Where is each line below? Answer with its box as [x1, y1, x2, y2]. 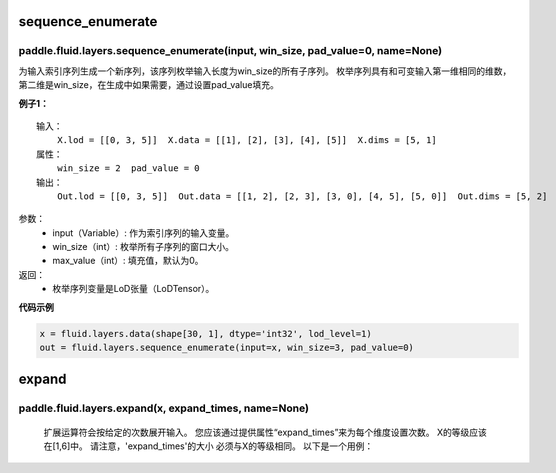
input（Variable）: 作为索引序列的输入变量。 [52, 226, 235, 239]
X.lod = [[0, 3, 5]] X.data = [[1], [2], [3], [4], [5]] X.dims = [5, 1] [56, 135, 437, 146]
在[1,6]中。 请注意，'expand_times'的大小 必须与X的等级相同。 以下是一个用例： [43, 440, 374, 452]
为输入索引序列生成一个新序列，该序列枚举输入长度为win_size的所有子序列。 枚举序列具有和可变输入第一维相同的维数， [18, 65, 512, 77]
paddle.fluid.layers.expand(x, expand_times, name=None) [18, 401, 310, 415]
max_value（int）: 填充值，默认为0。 [52, 255, 204, 267]
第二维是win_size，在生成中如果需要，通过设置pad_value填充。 [18, 79, 279, 91]
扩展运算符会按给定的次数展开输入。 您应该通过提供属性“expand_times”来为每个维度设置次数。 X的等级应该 [43, 426, 487, 438]
